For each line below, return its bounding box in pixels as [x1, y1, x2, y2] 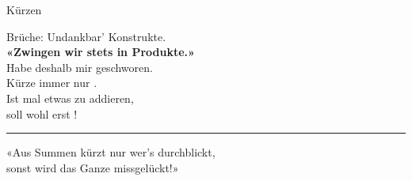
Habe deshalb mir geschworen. [6, 58, 153, 75]
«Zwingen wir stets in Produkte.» [6, 43, 195, 60]
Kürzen [6, 2, 42, 17]
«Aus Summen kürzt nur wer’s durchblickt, [6, 144, 216, 160]
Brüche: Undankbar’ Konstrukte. [6, 28, 166, 44]
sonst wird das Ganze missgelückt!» [6, 159, 179, 175]
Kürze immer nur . [6, 74, 97, 91]
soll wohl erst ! [6, 105, 78, 122]
